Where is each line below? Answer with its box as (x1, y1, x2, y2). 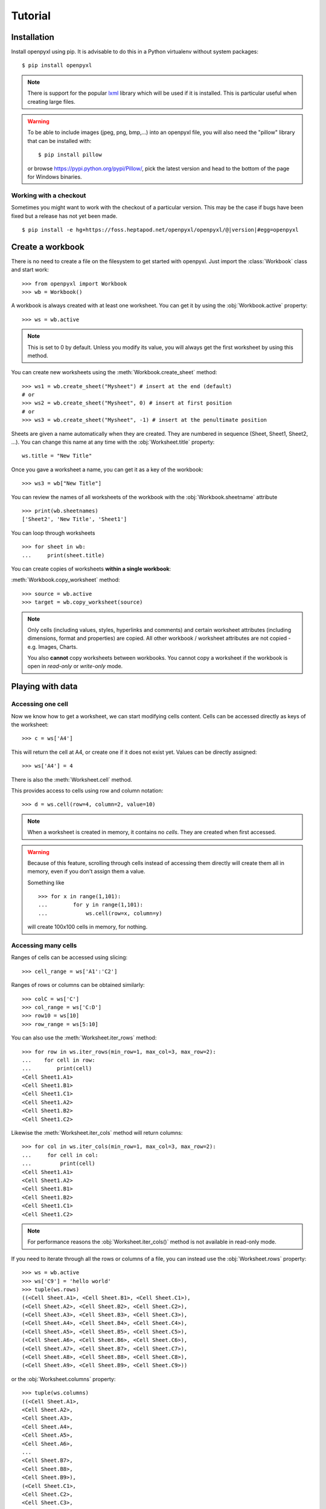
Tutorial (11, 9, 51, 22)
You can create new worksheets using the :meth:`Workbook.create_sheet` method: (11, 369, 217, 376)
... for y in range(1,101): (38, 901, 144, 908)
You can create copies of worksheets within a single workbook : (11, 565, 171, 572)
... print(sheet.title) (22, 552, 105, 558)
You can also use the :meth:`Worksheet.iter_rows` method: (11, 1034, 157, 1041)
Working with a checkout (11, 191, 86, 199)
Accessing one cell (11, 700, 69, 709)
